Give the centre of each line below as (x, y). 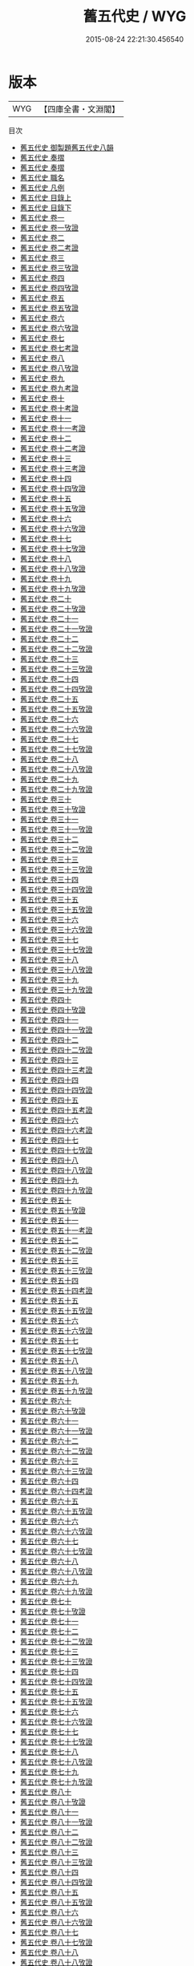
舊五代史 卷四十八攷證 (56, 1170)
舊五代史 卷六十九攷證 (56, 1591)
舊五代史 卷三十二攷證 (56, 849)
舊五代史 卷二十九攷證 (56, 789)
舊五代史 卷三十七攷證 (56, 949)
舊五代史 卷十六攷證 (53, 528)
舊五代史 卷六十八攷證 (56, 1571)
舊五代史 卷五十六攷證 (56, 1330)
